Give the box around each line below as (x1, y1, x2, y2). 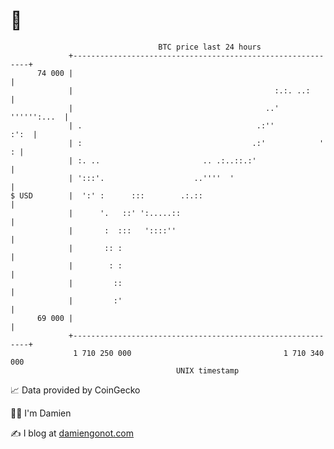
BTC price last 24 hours (158, 42, 262, 52)
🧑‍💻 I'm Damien (10, 407, 72, 419)
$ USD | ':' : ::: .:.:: (10, 190, 203, 201)
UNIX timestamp (175, 365, 240, 376)
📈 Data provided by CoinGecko (10, 384, 141, 396)
